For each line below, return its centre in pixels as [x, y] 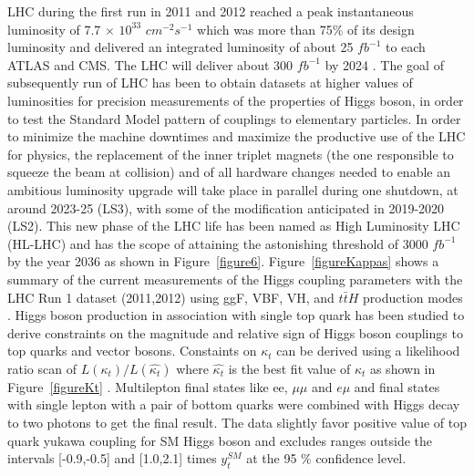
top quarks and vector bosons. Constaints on [132, 351]
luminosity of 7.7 [54, 29]
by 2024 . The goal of [384, 64]
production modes [413, 297]
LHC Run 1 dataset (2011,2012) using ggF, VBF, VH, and [171, 297]
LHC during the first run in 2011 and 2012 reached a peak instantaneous [211, 11]
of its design [381, 29]
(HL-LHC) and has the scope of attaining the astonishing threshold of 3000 [218, 243]
